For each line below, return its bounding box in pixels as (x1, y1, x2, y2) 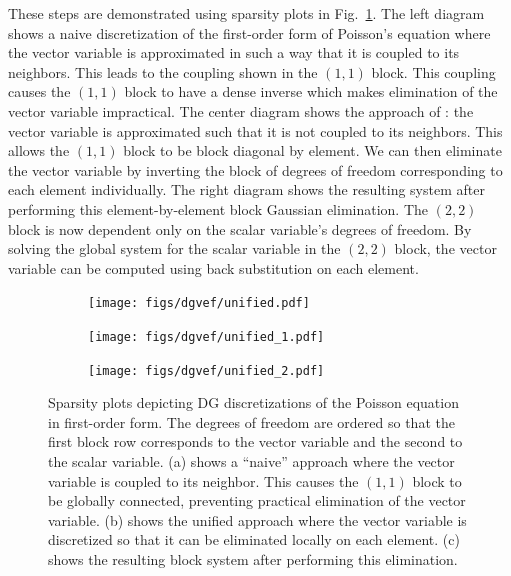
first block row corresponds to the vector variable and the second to (48, 431, 463, 452)
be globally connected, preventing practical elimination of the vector (48, 490, 466, 511)
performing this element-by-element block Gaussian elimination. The (8, 198, 429, 219)
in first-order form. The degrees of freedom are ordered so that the (48, 411, 455, 432)
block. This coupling (371, 61, 496, 82)
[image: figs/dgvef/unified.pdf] (88, 296, 310, 311)
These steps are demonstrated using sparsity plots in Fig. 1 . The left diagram (8, 3, 485, 23)
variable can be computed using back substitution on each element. (8, 257, 419, 278)
